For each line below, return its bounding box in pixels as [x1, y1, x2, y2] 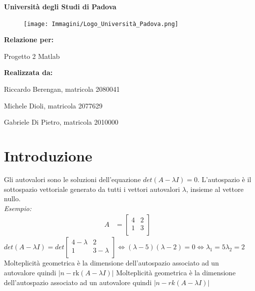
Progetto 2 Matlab [4, 51, 60, 61]
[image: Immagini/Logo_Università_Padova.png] [24, 20, 178, 27]
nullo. [4, 193, 21, 204]
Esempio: [4, 203, 32, 213]
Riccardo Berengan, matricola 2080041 [4, 84, 120, 94]
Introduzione [4, 146, 92, 165]
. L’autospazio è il [198, 174, 252, 184]
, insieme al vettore [186, 184, 244, 194]
